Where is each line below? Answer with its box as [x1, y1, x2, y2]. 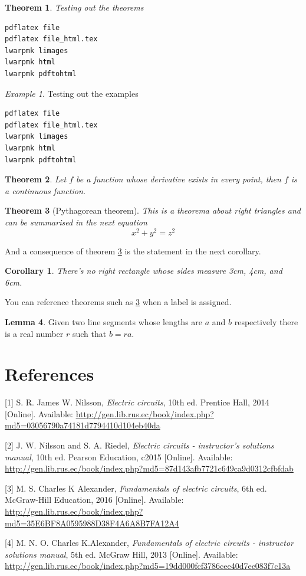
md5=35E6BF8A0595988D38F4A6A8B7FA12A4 [5, 516, 179, 529]
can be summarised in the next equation [5, 215, 147, 228]
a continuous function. [5, 184, 86, 197]
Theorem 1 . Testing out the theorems [5, 1, 144, 13]
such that [72, 327, 107, 339]
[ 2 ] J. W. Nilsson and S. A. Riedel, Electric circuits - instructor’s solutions [5, 439, 274, 451]
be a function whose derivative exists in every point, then [76, 173, 281, 185]
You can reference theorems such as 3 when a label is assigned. [5, 296, 232, 308]
